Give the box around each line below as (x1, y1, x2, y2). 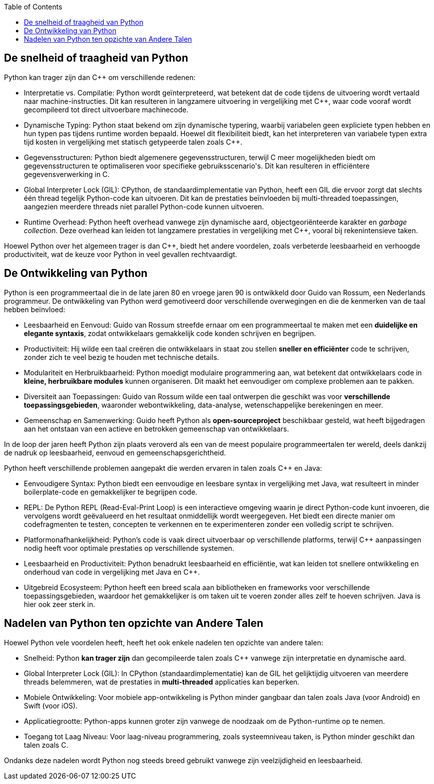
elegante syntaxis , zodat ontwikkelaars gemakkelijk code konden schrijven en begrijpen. (24, 329, 316, 338)
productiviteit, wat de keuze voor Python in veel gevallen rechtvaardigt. (4, 250, 237, 259)
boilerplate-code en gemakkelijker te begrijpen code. (24, 487, 197, 496)
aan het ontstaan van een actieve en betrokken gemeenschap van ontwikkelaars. (24, 424, 289, 433)
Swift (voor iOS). (24, 701, 78, 710)
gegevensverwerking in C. (24, 170, 110, 178)
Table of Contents (4, 2, 63, 11)
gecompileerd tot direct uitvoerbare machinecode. (24, 105, 188, 114)
